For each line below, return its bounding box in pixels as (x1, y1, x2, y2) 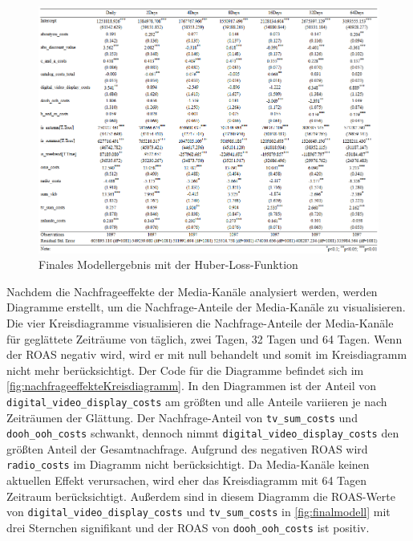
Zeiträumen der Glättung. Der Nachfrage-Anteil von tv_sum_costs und (6, 409, 358, 425)
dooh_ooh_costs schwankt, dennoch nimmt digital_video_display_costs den (6, 425, 399, 441)
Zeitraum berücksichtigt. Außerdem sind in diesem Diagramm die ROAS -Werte (6, 487, 395, 504)
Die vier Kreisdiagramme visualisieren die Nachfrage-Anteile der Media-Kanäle (6, 314, 394, 331)
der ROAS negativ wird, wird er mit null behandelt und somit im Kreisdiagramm (6, 346, 407, 363)
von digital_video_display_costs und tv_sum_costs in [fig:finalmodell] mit (6, 503, 391, 520)
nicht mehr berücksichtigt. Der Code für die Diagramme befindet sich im (6, 361, 364, 378)
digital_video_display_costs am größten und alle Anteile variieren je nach (6, 393, 387, 409)
